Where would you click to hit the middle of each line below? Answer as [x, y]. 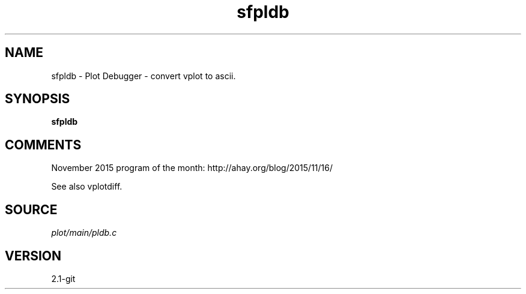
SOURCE [31, 209]
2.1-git [63, 278]
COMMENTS [43, 145]
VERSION [33, 256]
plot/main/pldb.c [84, 233]
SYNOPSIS [38, 99]
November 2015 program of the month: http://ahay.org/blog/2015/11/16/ [192, 168]
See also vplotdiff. [87, 187]
